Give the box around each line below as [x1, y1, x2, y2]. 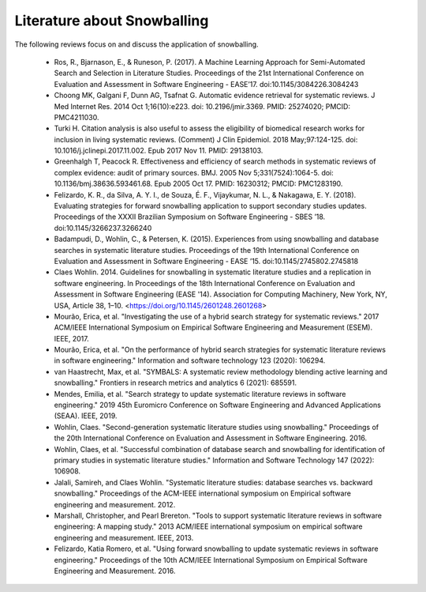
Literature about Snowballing [14, 12, 209, 29]
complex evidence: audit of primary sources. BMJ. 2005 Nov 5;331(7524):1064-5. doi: [54, 168, 334, 177]
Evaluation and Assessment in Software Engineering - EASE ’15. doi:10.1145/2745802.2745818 [54, 256, 359, 266]
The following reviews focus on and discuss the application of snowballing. [14, 40, 260, 49]
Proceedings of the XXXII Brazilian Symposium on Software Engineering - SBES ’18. [54, 212, 326, 221]
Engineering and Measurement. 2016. [54, 566, 176, 575]
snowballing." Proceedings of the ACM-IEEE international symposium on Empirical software [54, 488, 351, 498]
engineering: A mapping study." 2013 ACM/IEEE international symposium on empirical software [54, 522, 363, 531]
